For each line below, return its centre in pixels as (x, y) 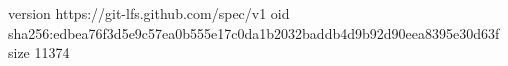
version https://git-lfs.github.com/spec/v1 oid (149, 13)
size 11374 (39, 52)
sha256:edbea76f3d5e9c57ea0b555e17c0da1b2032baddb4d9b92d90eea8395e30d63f (254, 32)
